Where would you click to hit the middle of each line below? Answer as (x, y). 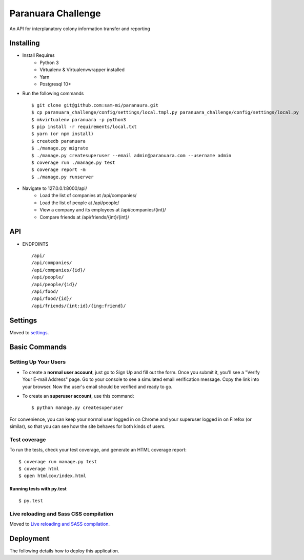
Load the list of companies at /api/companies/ (88, 196)
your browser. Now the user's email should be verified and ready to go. (97, 386)
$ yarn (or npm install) (63, 134)
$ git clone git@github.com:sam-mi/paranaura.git (95, 105)
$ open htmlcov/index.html (53, 476)
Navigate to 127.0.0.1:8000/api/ (55, 188)
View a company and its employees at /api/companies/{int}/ (103, 210)
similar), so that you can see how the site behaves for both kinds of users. (88, 426)
